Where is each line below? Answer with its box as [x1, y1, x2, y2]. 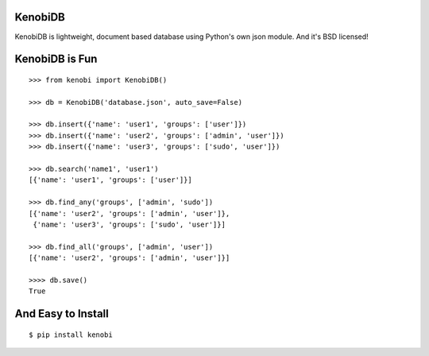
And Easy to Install [14, 307, 109, 321]
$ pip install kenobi [29, 330, 113, 339]
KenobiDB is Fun [14, 52, 98, 66]
